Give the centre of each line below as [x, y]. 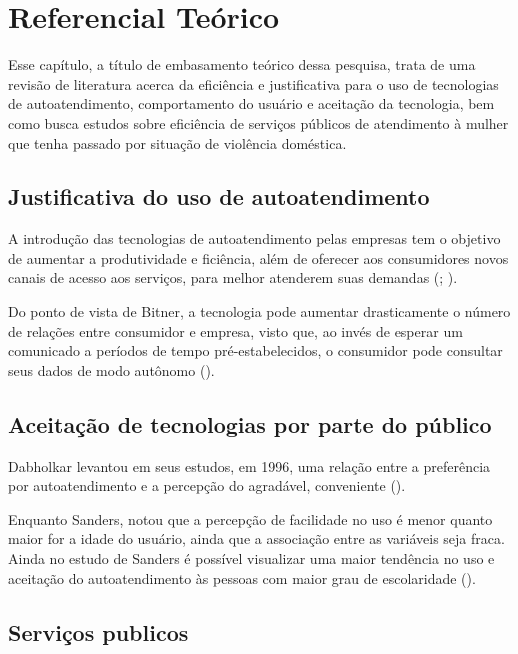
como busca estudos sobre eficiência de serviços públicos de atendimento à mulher [258, 122]
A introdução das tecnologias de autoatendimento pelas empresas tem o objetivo [254, 238]
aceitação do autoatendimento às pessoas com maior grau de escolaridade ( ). [242, 577]
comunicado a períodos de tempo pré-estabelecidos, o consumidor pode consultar [255, 350]
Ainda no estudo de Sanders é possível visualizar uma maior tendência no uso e [251, 558]
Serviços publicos [98, 631]
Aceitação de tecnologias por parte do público [250, 423]
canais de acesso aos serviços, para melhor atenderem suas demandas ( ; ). [233, 277]
